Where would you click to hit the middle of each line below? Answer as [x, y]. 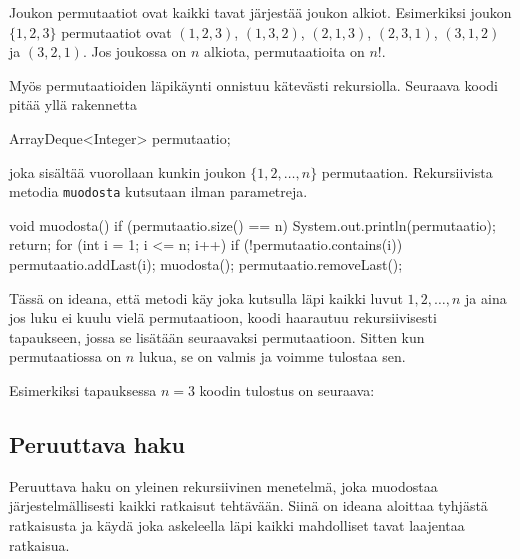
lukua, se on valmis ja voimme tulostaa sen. [272, 356]
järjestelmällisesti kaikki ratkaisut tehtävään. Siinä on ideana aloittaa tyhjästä [248, 505]
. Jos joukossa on [134, 51]
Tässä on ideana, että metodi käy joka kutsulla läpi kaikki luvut [206, 297]
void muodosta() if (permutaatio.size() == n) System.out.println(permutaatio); [252, 224]
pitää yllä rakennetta [73, 104]
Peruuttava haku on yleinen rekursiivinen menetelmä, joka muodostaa [223, 485]
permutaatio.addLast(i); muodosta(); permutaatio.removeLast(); [206, 264]
